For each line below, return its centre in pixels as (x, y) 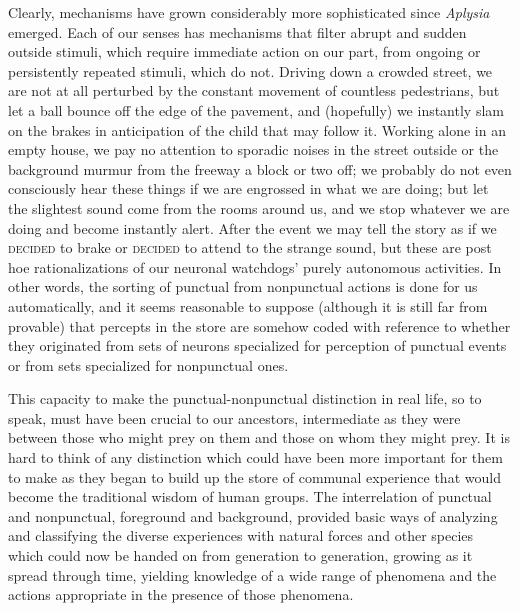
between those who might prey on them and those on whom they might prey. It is (259, 437)
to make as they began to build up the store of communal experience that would (254, 476)
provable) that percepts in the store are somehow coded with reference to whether (259, 325)
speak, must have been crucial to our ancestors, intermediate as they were (234, 417)
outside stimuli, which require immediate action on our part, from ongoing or (244, 51)
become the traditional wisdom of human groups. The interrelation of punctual (250, 496)
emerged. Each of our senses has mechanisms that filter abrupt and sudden (237, 31)
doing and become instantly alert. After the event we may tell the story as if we (252, 227)
